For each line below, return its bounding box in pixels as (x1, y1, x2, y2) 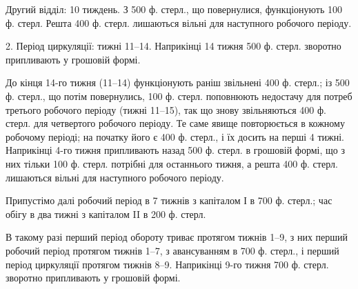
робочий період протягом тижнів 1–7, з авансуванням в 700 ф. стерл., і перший (6, 243, 339, 257)
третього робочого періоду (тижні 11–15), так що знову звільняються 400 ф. (6, 102, 326, 117)
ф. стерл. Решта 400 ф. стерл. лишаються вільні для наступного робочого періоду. (6, 15, 352, 30)
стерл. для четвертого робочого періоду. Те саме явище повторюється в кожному (6, 116, 345, 130)
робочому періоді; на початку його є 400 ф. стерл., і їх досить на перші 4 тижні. (6, 129, 344, 143)
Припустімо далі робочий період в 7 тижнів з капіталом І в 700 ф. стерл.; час (6, 193, 332, 208)
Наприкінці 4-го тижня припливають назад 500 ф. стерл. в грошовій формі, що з (6, 143, 345, 157)
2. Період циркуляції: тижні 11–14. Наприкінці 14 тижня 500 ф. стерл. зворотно (6, 39, 341, 53)
